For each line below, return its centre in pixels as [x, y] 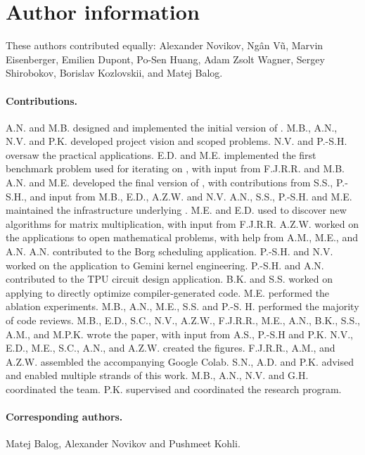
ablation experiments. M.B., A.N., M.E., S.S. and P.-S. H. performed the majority [182, 306]
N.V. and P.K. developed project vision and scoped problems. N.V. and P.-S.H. [177, 141]
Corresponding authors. [64, 417]
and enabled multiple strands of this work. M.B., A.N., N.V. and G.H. [157, 375]
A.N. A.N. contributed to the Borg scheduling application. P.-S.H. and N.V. [169, 251]
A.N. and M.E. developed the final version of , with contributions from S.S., [169, 182]
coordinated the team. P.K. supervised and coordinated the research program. [174, 389]
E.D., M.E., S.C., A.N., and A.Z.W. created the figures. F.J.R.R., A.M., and [171, 348]
